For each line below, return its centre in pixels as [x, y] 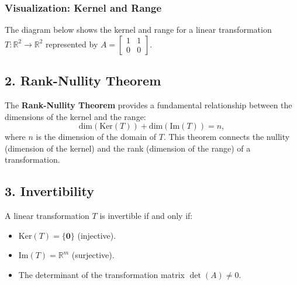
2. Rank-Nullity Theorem [83, 80]
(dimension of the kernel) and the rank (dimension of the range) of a [128, 148]
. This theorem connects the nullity [227, 137]
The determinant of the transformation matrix [101, 274]
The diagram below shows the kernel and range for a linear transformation [138, 30]
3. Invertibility [49, 191]
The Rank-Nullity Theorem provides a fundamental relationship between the [148, 105]
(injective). [97, 235]
